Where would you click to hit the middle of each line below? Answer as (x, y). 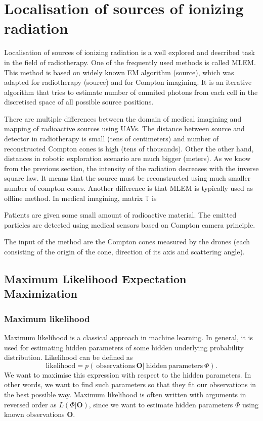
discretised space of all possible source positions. (79, 102)
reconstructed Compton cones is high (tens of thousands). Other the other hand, (129, 148)
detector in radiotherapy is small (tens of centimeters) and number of (112, 139)
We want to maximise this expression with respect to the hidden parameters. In (128, 374)
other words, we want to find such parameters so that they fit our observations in (130, 384)
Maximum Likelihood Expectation (95, 278)
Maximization (41, 294)
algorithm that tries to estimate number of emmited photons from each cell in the (131, 92)
